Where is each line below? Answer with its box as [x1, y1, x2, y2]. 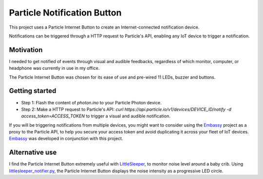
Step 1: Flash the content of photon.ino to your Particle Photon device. [21, 99, 162, 105]
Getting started [9, 87, 56, 95]
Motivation [9, 46, 43, 54]
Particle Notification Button [9, 7, 122, 18]
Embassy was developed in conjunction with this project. [9, 136, 123, 142]
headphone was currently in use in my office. [9, 65, 100, 71]
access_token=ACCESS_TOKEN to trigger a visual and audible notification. [21, 113, 170, 119]
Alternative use [9, 148, 57, 157]
